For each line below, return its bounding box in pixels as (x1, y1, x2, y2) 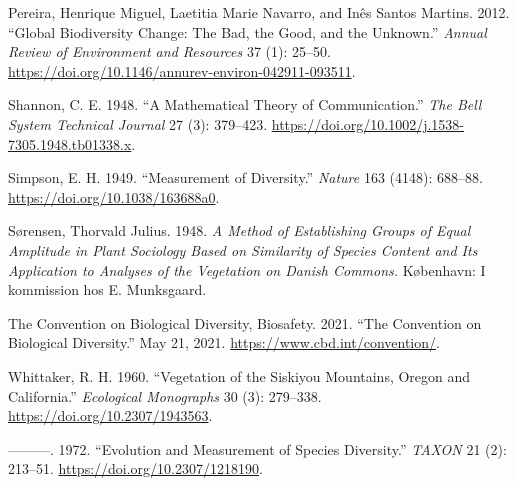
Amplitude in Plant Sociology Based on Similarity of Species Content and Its (8, 239, 478, 260)
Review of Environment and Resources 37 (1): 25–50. (8, 41, 331, 62)
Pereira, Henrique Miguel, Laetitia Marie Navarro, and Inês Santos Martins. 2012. (8, 2, 510, 22)
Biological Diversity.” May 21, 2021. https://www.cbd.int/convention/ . (8, 332, 440, 353)
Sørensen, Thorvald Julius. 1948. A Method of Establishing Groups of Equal (8, 220, 471, 241)
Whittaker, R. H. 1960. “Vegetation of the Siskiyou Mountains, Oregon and (8, 365, 471, 386)
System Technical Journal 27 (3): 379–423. (8, 113, 268, 134)
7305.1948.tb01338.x (8, 133, 132, 154)
